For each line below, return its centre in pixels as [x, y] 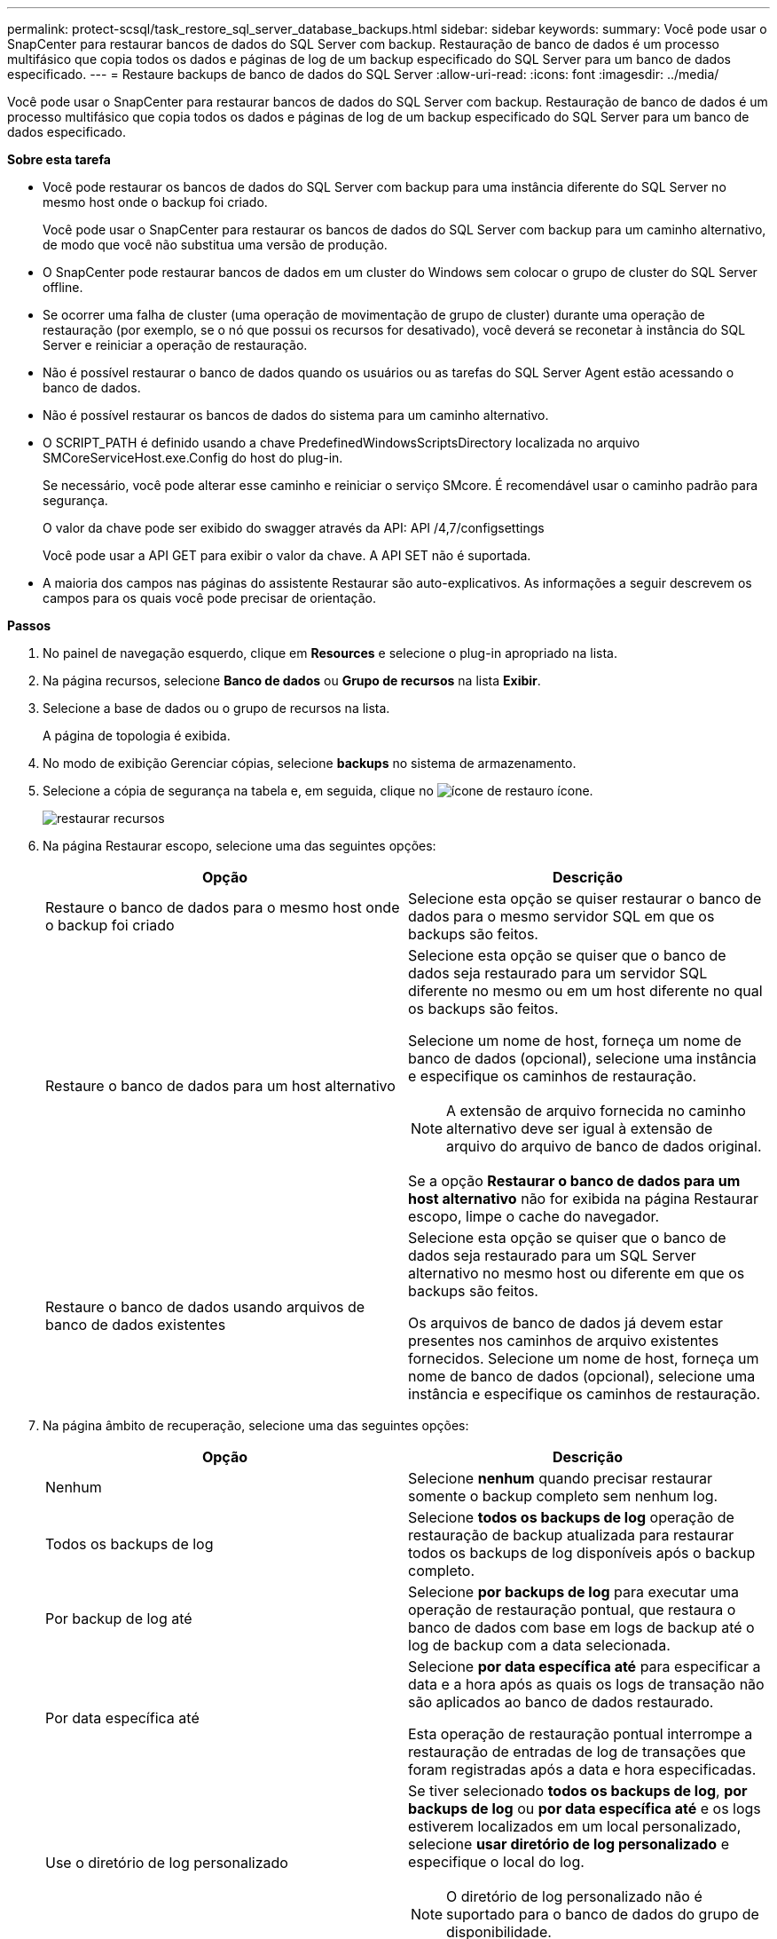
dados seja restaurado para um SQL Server [552, 1255]
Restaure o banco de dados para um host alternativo [220, 1086]
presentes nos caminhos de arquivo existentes [564, 1341]
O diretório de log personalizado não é [574, 1896]
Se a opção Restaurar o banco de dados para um [574, 1181]
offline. [63, 287]
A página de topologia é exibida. [137, 736]
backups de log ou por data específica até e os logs [585, 1808]
